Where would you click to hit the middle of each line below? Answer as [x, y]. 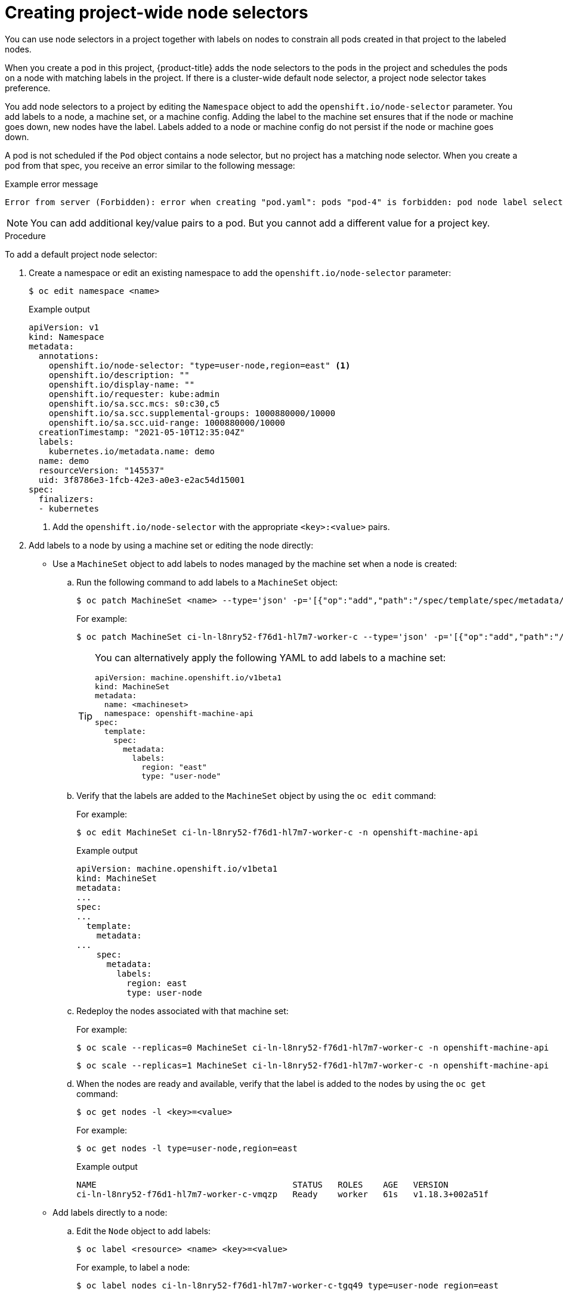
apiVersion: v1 [64, 327]
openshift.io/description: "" [119, 375]
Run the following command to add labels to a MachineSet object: [207, 582]
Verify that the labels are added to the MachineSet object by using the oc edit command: [256, 795]
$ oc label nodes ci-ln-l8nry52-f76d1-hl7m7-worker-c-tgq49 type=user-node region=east [288, 1285]
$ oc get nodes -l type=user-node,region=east [187, 1148]
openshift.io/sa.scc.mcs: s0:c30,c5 [134, 403]
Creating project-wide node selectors [157, 13]
